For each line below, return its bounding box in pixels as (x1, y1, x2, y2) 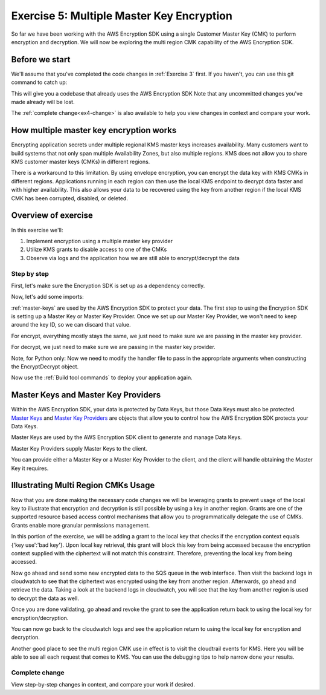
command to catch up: (11, 79, 68, 86)
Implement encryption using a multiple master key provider (26, 237, 173, 244)
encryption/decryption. (11, 614, 69, 621)
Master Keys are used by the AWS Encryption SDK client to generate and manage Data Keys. (11, 434, 242, 441)
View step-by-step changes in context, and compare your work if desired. (11, 681, 196, 688)
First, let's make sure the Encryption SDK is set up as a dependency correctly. (11, 282, 205, 289)
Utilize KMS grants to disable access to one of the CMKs (26, 246, 167, 253)
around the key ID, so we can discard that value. (11, 321, 131, 328)
